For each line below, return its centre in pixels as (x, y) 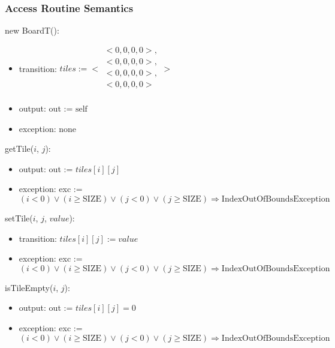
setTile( (19, 217)
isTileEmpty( (29, 287)
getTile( (19, 148)
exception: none (48, 128)
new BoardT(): (32, 30)
